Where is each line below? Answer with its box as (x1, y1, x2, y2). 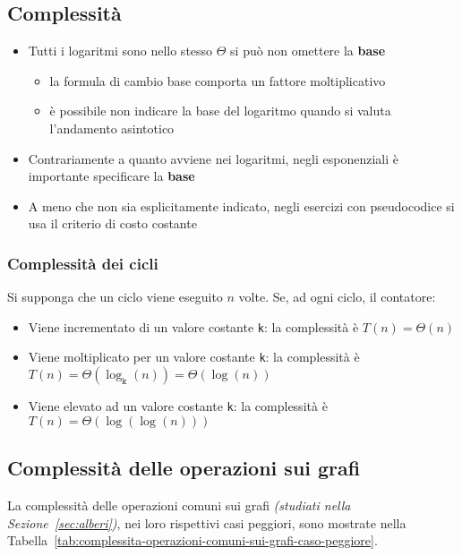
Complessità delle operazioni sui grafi (7, 454, 361, 482)
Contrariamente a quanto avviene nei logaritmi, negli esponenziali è (28, 149, 398, 167)
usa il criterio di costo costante (28, 214, 197, 233)
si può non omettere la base (230, 41, 386, 60)
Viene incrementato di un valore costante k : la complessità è (28, 317, 359, 336)
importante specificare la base (28, 167, 195, 185)
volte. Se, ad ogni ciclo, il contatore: (238, 287, 436, 306)
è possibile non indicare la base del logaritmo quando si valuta (49, 101, 391, 120)
